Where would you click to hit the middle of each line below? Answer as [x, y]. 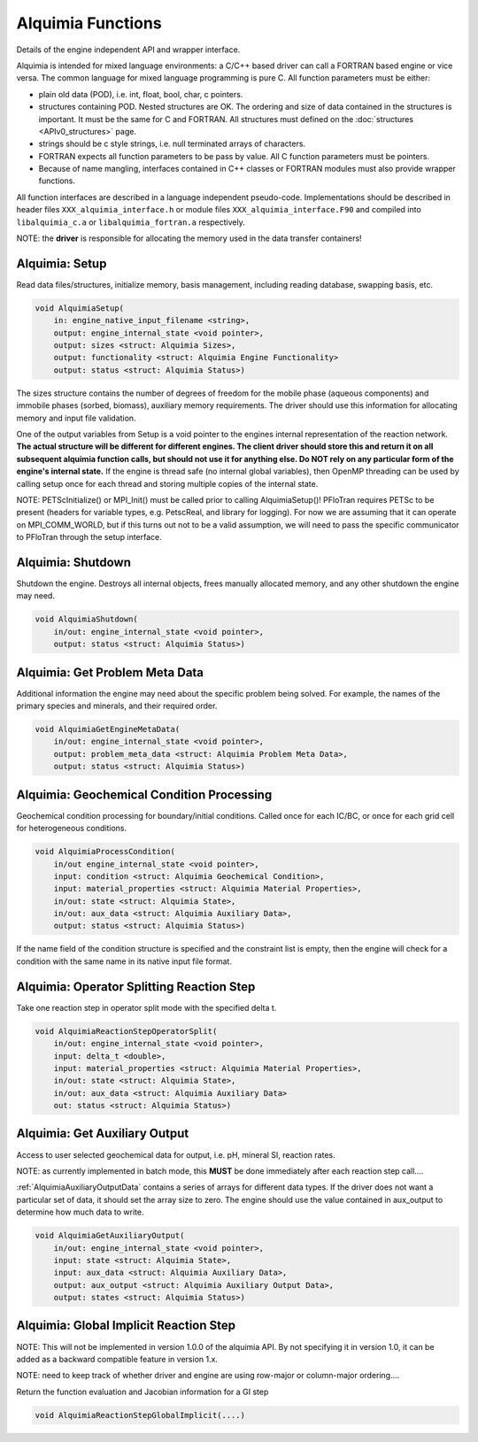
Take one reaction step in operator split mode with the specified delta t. [146, 1007]
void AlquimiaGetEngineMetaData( [108, 729]
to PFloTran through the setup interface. [89, 537]
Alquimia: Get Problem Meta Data [110, 672]
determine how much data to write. [80, 1212]
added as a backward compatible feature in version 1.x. [117, 1359]
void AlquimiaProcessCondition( [105, 852]
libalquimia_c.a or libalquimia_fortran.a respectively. [131, 222]
